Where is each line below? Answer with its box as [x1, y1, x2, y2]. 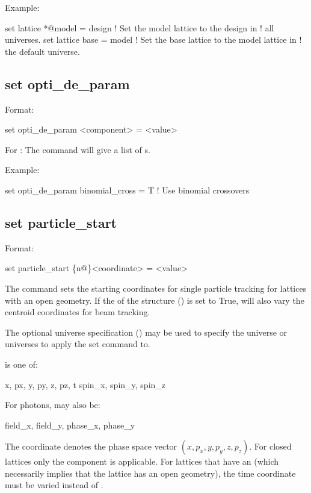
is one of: [5, 357, 38, 370]
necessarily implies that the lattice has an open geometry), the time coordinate [5, 466, 296, 479]
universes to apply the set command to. [5, 338, 150, 350]
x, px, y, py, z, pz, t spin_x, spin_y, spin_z [5, 378, 166, 391]
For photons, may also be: [5, 398, 100, 411]
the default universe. [5, 45, 80, 57]
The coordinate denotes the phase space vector [5, 440, 177, 453]
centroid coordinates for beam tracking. [5, 306, 150, 318]
